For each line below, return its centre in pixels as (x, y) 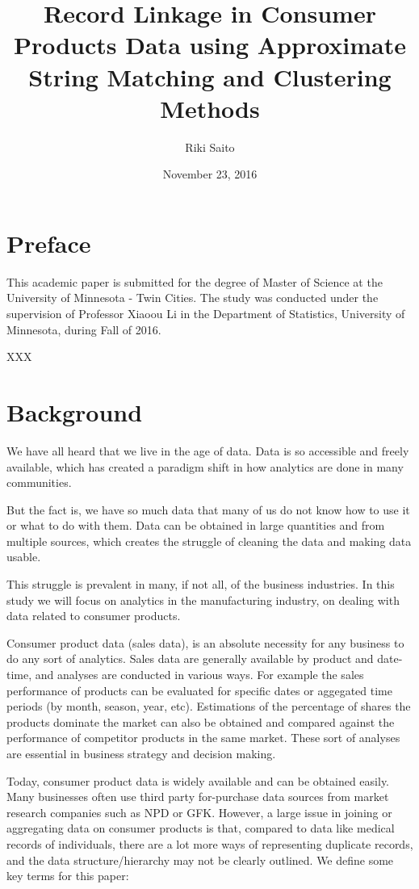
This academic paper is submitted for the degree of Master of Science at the (195, 281)
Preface (49, 243)
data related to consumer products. (94, 616)
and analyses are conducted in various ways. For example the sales (199, 675)
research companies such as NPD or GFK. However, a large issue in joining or (199, 812)
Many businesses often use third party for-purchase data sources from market (198, 797)
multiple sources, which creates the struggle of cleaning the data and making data (209, 541)
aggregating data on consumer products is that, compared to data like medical (201, 828)
